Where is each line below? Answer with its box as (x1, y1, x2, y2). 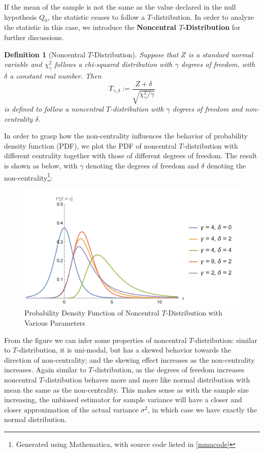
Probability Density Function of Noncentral (24, 307, 160, 318)
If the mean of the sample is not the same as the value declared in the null (4, 2, 236, 12)
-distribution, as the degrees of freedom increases (92, 364, 244, 375)
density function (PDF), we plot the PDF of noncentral (4, 140, 177, 151)
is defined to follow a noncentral (4, 103, 104, 114)
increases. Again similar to (4, 364, 86, 375)
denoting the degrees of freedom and (86, 160, 199, 170)
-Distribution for (183, 22, 241, 32)
